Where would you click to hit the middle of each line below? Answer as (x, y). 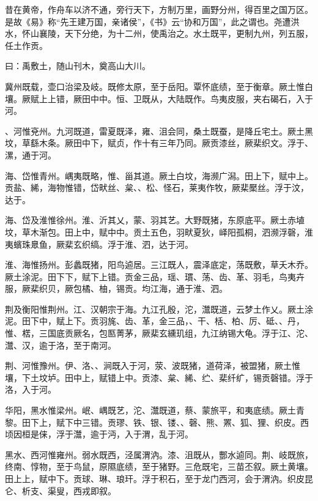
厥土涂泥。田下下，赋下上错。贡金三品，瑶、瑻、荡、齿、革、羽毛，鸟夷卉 (155, 276)
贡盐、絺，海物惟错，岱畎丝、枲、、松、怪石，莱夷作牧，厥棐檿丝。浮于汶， (157, 187)
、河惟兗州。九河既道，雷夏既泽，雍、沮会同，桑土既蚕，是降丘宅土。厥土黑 (159, 131)
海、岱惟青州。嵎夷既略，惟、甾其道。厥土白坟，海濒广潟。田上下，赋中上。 (159, 175)
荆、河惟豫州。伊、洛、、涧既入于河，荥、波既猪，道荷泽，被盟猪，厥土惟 (153, 366)
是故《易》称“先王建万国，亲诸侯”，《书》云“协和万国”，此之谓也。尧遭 (148, 21)
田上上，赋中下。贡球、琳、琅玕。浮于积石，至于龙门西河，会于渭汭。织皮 (155, 478)
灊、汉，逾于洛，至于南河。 (61, 345)
